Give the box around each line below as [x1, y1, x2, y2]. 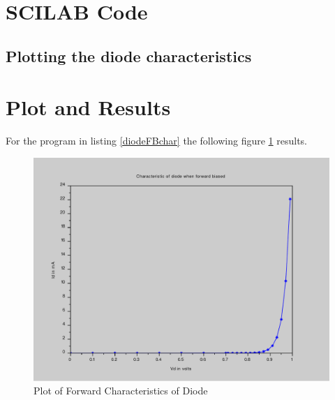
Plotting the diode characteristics [6, 45, 252, 66]
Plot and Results [6, 93, 171, 121]
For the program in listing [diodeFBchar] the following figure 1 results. [6, 133, 308, 148]
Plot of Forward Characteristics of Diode [33, 383, 208, 398]
